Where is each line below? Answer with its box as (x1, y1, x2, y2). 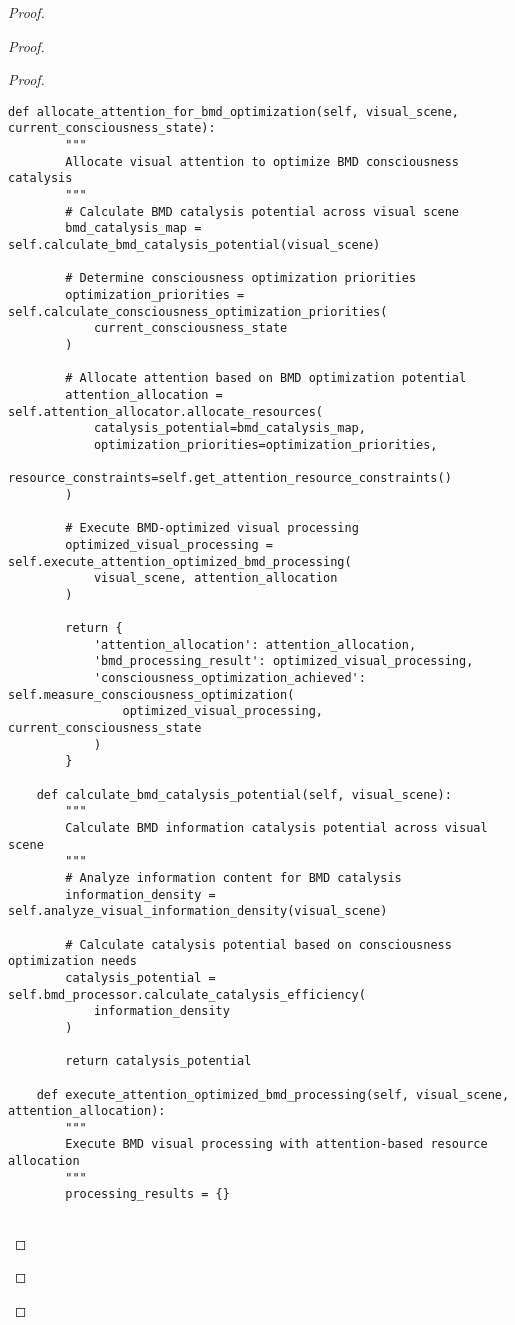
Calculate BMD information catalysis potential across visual (65, 821, 488, 835)
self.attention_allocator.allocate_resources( (8, 404, 323, 419)
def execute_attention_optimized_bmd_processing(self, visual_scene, (36, 1087, 510, 1102)
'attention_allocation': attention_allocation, (93, 637, 417, 652)
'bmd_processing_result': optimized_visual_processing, (93, 654, 474, 669)
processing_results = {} (65, 1187, 230, 1202)
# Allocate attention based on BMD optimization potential (65, 371, 467, 386)
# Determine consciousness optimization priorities (65, 271, 417, 286)
